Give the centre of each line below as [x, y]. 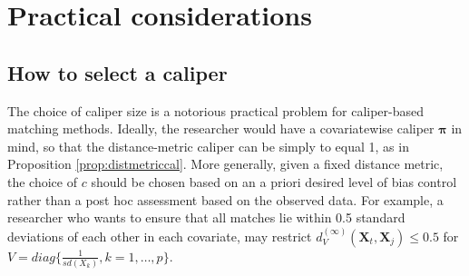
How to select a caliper [117, 72]
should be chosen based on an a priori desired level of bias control [274, 181]
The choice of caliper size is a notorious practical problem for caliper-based [216, 110]
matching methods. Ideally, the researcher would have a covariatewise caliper [221, 128]
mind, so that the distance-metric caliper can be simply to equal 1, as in [208, 146]
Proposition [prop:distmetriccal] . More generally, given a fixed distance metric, [225, 164]
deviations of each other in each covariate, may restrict [160, 236]
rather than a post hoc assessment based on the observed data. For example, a [225, 199]
